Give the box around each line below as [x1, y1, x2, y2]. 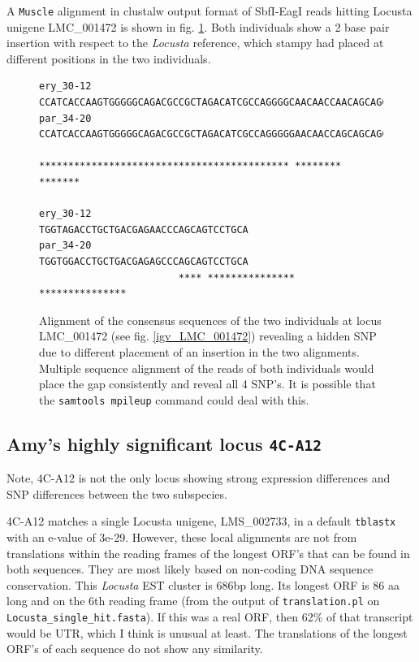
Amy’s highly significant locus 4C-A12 [6, 431, 322, 456]
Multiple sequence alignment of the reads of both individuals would [39, 359, 374, 376]
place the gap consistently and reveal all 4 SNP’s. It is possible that [39, 375, 376, 392]
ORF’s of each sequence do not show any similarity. [6, 640, 263, 657]
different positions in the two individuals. [6, 50, 211, 67]
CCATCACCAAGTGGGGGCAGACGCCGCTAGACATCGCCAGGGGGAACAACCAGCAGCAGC [39, 128, 388, 141]
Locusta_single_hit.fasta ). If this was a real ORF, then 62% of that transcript [6, 608, 413, 625]
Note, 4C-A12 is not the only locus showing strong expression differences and [6, 469, 391, 487]
